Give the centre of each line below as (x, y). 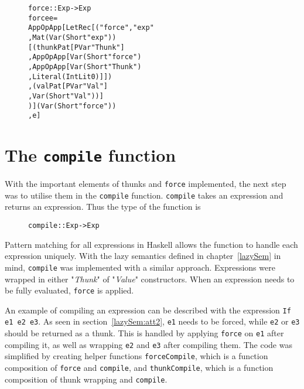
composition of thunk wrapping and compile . (86, 379)
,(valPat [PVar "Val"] (68, 86)
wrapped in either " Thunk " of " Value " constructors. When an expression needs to (150, 279)
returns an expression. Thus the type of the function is (103, 207)
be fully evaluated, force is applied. (69, 290)
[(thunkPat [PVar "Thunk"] (76, 47)
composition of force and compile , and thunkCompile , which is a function (139, 368)
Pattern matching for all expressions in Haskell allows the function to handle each (151, 244)
